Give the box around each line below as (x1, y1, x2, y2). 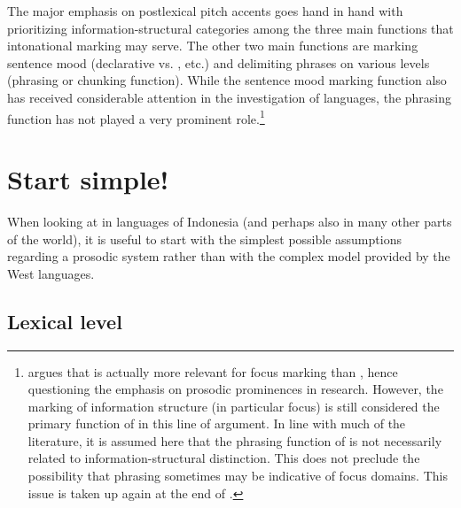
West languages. (7, 264, 95, 282)
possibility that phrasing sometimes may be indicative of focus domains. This (27, 466, 448, 485)
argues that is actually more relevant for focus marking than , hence (27, 362, 398, 381)
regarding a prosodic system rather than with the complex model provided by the (7, 247, 450, 266)
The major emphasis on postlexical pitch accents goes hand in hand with (7, 2, 403, 19)
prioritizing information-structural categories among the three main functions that (7, 19, 454, 37)
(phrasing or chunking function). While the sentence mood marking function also (7, 71, 447, 89)
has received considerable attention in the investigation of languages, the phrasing (7, 88, 452, 106)
